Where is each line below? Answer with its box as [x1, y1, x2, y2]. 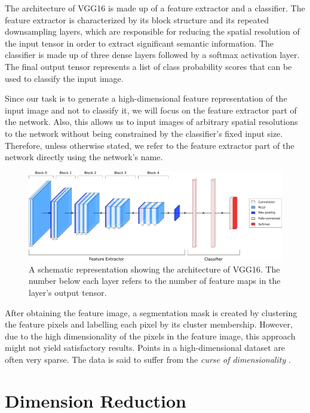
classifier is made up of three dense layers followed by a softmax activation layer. [5, 48, 300, 61]
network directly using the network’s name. [5, 151, 163, 163]
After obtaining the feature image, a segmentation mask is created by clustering [5, 306, 297, 319]
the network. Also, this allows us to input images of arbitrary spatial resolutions [5, 115, 298, 128]
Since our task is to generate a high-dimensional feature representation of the [5, 92, 287, 105]
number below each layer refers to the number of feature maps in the [29, 274, 281, 287]
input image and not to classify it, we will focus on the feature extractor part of [5, 103, 297, 116]
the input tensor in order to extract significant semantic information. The [5, 36, 274, 49]
